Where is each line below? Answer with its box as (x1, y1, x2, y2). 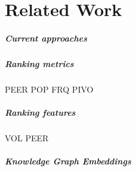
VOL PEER (5, 132, 49, 144)
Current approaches (5, 31, 87, 44)
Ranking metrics (5, 57, 74, 69)
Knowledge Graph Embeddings (5, 155, 131, 167)
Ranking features (5, 106, 76, 119)
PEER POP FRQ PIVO (5, 83, 94, 95)
